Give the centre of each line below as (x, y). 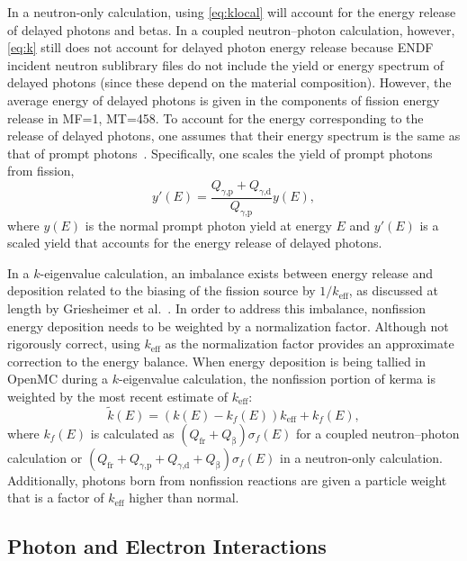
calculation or (45, 457)
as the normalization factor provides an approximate (310, 344)
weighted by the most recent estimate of (118, 396)
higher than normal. (184, 498)
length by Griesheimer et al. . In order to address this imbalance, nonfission (217, 308)
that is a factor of (56, 498)
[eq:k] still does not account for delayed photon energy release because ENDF (220, 47)
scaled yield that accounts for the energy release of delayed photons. (195, 243)
